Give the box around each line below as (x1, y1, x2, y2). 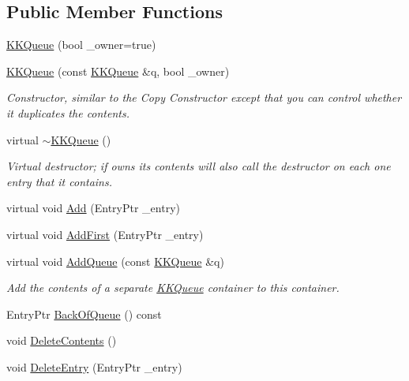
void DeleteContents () (6, 332, 117, 349)
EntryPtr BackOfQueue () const (6, 305, 162, 322)
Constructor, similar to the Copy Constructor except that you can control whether (6, 89, 402, 106)
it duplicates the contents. (6, 104, 130, 121)
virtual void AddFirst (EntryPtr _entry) (6, 226, 204, 242)
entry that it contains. (6, 173, 112, 189)
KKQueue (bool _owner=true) (6, 36, 156, 53)
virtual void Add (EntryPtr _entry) (6, 200, 180, 216)
